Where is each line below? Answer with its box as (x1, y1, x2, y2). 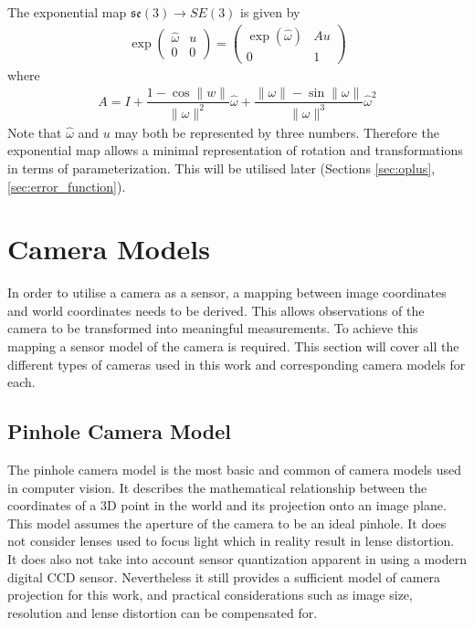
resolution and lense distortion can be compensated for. (7, 602, 318, 622)
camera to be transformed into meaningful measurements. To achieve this (7, 319, 418, 338)
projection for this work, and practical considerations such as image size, (7, 585, 413, 604)
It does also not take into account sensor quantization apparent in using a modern (7, 549, 467, 569)
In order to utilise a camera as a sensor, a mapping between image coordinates (7, 283, 447, 302)
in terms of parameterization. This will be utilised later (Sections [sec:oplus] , (7, 158, 436, 177)
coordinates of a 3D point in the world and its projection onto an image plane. (7, 496, 447, 515)
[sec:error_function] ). (7, 176, 126, 195)
